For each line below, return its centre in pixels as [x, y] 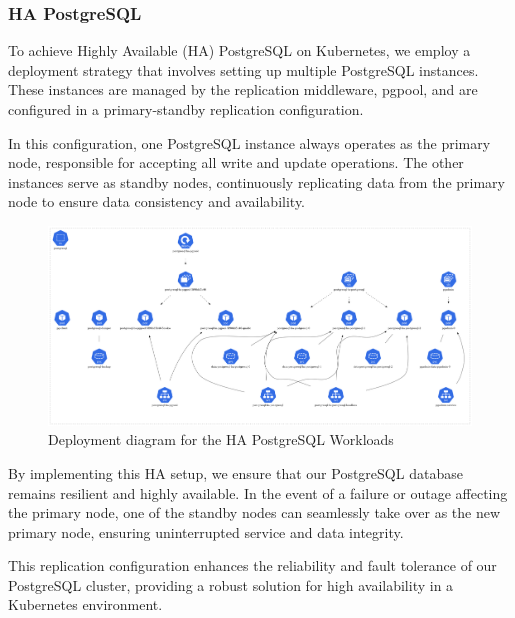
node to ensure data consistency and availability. [157, 201]
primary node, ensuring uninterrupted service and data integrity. [206, 531]
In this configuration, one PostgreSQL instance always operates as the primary [249, 142]
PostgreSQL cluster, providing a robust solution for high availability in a [231, 584]
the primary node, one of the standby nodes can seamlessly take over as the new [254, 512]
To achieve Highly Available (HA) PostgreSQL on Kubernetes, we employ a [239, 50]
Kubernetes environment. [85, 604]
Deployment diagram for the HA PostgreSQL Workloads [221, 439]
